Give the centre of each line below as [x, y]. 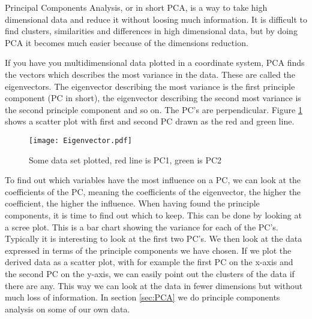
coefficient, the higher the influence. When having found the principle [132, 203]
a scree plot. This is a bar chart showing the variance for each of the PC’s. [142, 227]
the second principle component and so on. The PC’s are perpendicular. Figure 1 [154, 109]
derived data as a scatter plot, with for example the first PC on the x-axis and [149, 262]
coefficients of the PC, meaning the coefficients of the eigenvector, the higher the [153, 191]
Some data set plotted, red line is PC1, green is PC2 [125, 159]
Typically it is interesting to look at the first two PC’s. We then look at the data [154, 239]
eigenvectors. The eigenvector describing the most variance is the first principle [150, 86]
